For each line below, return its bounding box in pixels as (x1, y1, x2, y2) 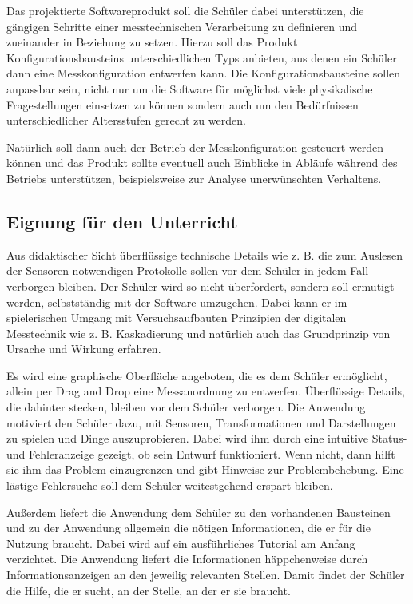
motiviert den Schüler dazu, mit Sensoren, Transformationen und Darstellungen (6, 414, 396, 431)
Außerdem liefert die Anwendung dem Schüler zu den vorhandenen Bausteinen (6, 503, 391, 520)
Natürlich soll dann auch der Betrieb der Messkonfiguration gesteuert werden (6, 138, 384, 155)
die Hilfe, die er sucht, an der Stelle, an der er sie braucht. (6, 582, 291, 598)
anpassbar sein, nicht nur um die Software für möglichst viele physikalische (6, 80, 373, 97)
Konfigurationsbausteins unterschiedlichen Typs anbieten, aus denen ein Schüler (6, 49, 397, 66)
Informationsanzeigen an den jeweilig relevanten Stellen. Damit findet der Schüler (6, 566, 405, 583)
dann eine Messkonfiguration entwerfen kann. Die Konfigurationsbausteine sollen (6, 65, 401, 81)
